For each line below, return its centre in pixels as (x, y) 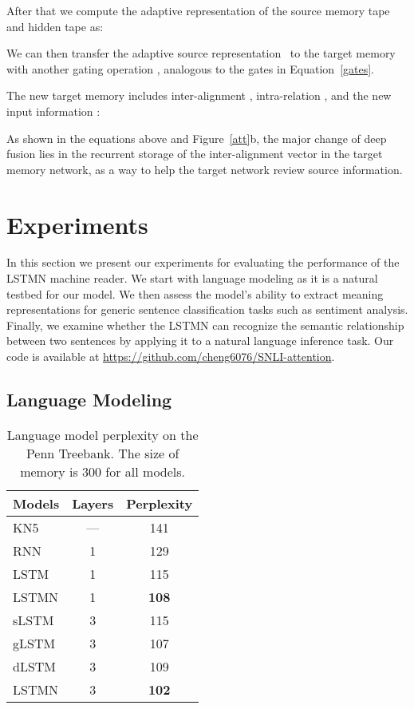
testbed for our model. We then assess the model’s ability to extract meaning (195, 293)
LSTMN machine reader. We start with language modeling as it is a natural (192, 278)
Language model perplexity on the (103, 434)
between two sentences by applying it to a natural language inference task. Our (200, 341)
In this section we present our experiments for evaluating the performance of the (203, 262)
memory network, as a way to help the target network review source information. (205, 169)
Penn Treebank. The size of (103, 453)
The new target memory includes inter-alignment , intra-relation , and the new (199, 95)
